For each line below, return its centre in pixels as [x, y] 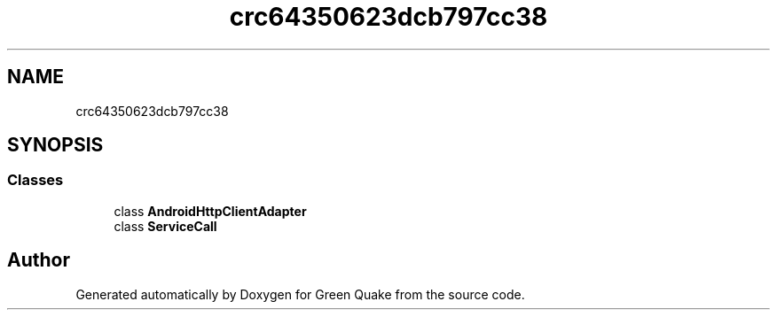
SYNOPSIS [55, 145]
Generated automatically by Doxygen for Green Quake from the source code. [300, 294]
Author [39, 260]
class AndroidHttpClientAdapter [210, 211]
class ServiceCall [165, 226]
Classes [35, 180]
